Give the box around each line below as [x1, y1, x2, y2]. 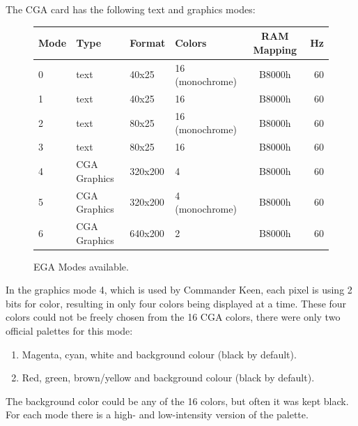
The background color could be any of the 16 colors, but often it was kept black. [6, 393, 349, 408]
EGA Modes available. [33, 259, 129, 273]
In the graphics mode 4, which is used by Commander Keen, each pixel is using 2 [6, 282, 352, 297]
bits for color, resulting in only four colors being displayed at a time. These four [6, 296, 347, 310]
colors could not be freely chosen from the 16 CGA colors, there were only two [6, 310, 341, 324]
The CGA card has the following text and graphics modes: [6, 2, 256, 16]
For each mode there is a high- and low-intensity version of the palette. [6, 407, 309, 422]
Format [130, 35, 166, 50]
